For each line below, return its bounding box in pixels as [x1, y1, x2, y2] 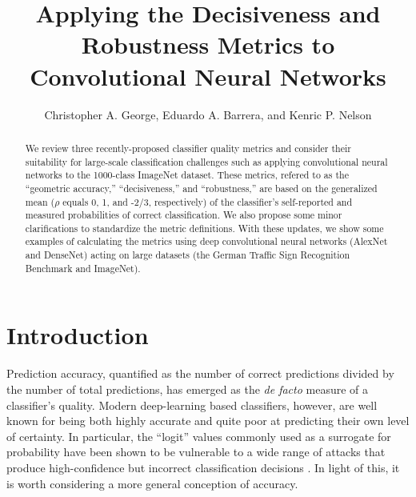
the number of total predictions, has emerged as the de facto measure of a [6, 380, 369, 397]
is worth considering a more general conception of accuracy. [6, 475, 298, 491]
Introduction [6, 319, 149, 351]
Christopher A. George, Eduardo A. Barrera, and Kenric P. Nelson [44, 106, 372, 122]
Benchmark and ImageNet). [25, 261, 141, 275]
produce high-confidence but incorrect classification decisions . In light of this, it [6, 459, 400, 475]
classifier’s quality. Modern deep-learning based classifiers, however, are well [6, 396, 378, 413]
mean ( [25, 194, 55, 208]
